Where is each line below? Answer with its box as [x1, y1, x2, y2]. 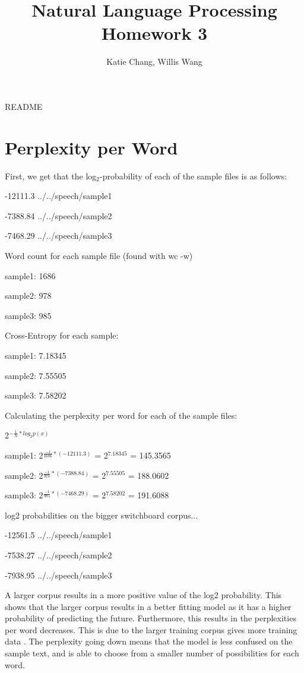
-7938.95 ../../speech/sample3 [5, 568, 112, 581]
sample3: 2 [5, 489, 43, 501]
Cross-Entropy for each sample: [5, 329, 119, 342]
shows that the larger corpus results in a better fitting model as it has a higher [5, 600, 292, 612]
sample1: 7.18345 [5, 349, 66, 361]
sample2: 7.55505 [5, 369, 66, 381]
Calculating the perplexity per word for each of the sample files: [5, 409, 237, 421]
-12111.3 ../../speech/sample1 [5, 189, 112, 202]
